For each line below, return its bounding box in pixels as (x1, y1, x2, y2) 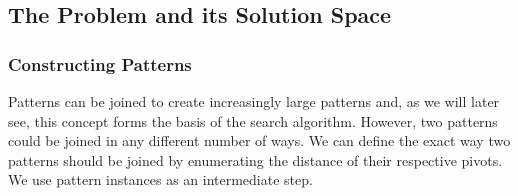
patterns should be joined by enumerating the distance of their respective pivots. (8, 149, 503, 170)
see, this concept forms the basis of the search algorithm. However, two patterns (8, 110, 498, 131)
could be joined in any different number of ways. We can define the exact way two (8, 130, 511, 151)
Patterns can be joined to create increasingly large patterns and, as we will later (8, 91, 500, 111)
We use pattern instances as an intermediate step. (8, 169, 313, 190)
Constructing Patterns (8, 51, 192, 76)
